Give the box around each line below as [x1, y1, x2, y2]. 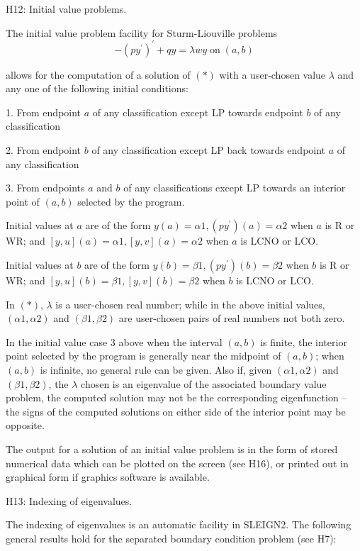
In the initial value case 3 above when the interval [6, 334, 223, 349]
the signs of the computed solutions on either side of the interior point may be [6, 403, 346, 418]
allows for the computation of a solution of [6, 67, 191, 82]
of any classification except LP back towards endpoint [91, 143, 326, 157]
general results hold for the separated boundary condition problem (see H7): [6, 530, 337, 545]
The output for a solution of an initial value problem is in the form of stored [6, 441, 338, 456]
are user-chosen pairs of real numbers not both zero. [118, 311, 345, 325]
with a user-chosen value [219, 67, 326, 82]
